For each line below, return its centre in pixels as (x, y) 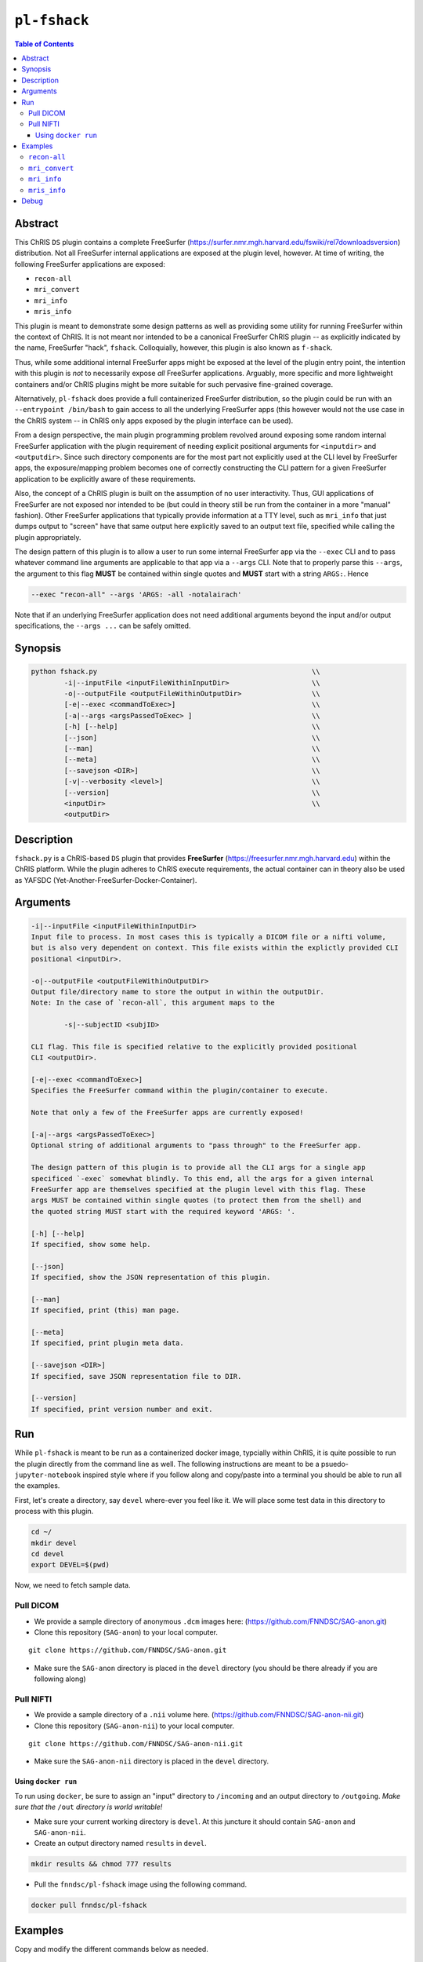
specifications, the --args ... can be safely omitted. (103, 626)
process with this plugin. (54, 1512)
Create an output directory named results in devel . (120, 1843)
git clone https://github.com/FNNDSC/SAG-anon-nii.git (136, 1743)
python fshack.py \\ (175, 672)
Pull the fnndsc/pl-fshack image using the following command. (141, 1884)
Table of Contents (44, 44)
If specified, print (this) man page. (105, 1310)
